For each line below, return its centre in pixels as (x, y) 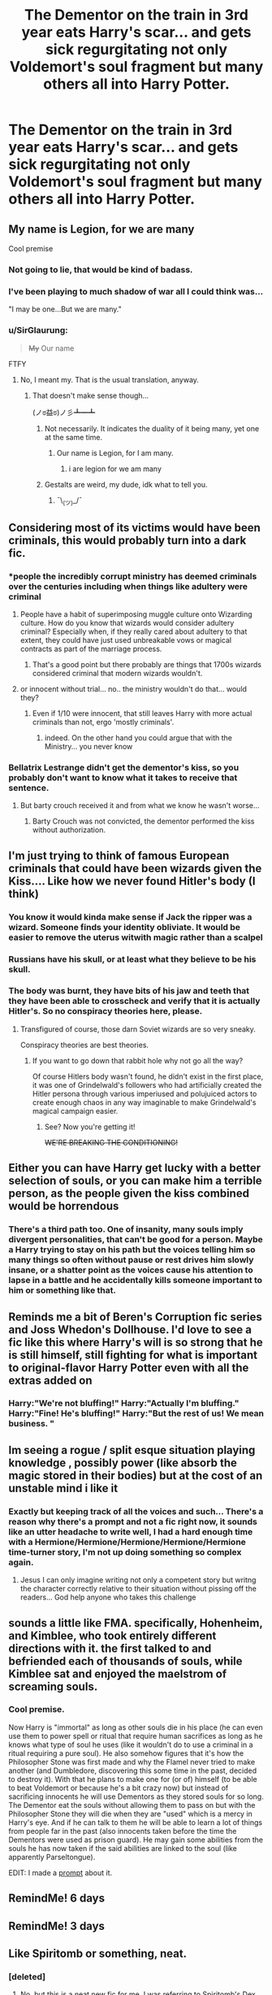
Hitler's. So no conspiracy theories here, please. (106, 1011)
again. (21, 1562)
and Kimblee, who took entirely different (112, 1636)
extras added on (50, 1380)
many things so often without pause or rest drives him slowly (131, 1260)
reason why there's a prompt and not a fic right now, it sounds (133, 1521)
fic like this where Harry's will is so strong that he (136, 1342)
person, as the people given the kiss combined (129, 1194)
